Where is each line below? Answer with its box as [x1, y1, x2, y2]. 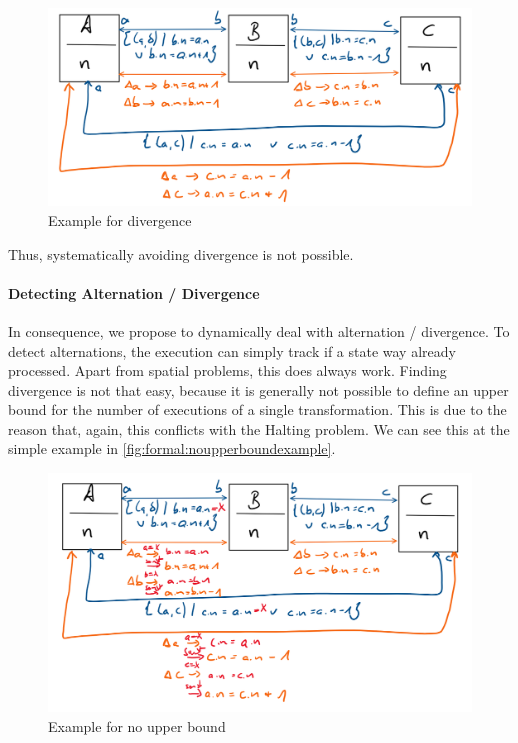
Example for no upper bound [48, 715, 226, 736]
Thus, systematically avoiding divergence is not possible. [8, 243, 354, 264]
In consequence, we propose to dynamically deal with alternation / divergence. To [8, 320, 510, 341]
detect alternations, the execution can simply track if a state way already [8, 340, 456, 361]
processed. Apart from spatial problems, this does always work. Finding [8, 360, 447, 381]
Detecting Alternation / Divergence [8, 282, 260, 303]
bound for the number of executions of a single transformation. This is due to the [8, 399, 507, 420]
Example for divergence [48, 209, 192, 230]
